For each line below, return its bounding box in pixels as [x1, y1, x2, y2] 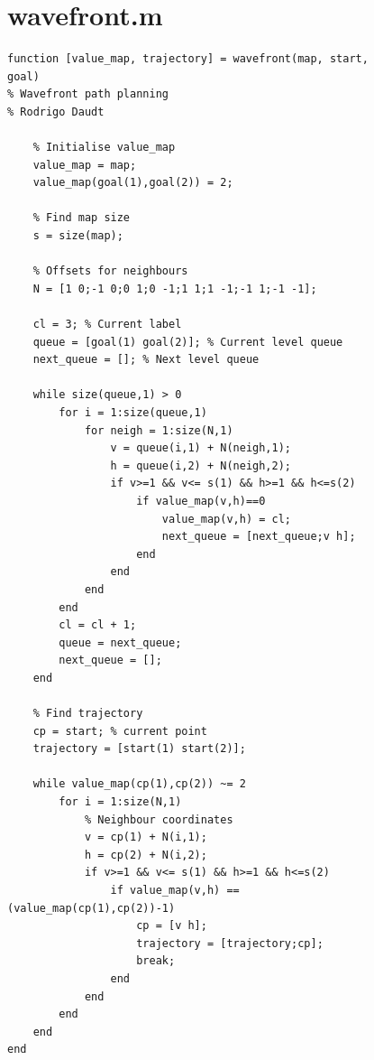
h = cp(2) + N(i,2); [84, 848, 207, 861]
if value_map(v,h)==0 [136, 494, 266, 507]
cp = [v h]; [136, 919, 207, 933]
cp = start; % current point [32, 724, 207, 738]
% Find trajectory [32, 707, 143, 721]
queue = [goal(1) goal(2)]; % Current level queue [32, 335, 343, 349]
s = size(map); [32, 229, 123, 243]
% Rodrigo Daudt [7, 105, 105, 118]
